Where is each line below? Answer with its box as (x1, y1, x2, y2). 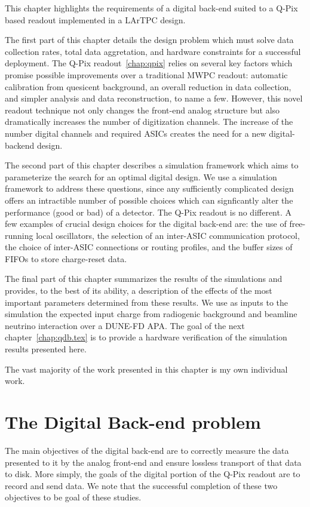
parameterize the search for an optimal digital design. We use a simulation (5, 170, 277, 183)
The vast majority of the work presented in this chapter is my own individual (5, 362, 288, 375)
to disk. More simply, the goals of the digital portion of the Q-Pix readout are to (5, 468, 300, 480)
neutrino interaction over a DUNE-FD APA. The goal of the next (5, 319, 245, 331)
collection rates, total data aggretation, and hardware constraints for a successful (5, 45, 301, 57)
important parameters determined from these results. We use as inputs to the (5, 296, 288, 308)
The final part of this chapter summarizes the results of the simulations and (5, 272, 283, 285)
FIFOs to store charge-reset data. (5, 252, 127, 265)
